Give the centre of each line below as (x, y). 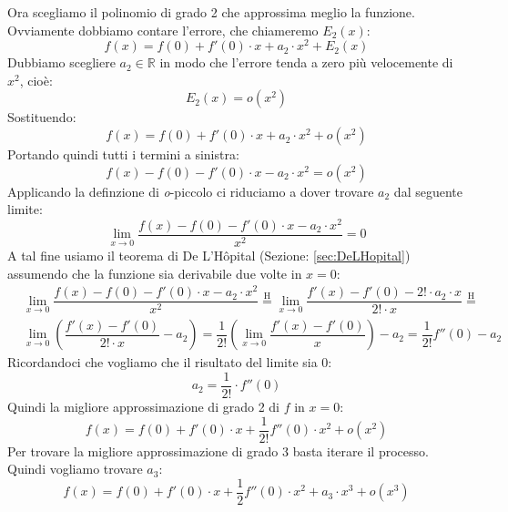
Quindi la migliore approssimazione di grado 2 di (143, 407)
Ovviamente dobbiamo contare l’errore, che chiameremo (163, 30)
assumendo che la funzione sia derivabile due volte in (155, 273)
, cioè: (36, 80)
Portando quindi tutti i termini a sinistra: (123, 154)
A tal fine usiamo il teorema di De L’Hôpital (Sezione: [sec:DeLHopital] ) (209, 255)
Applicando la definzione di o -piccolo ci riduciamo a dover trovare (191, 191)
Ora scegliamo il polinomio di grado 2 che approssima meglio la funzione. (211, 12)
